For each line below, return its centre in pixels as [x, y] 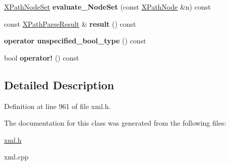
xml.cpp [16, 157]
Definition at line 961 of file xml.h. [57, 106]
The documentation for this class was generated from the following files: [115, 123]
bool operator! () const [42, 57]
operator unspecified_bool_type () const [75, 41]
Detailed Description [59, 85]
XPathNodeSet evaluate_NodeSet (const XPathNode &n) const [107, 7]
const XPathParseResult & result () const [70, 23]
